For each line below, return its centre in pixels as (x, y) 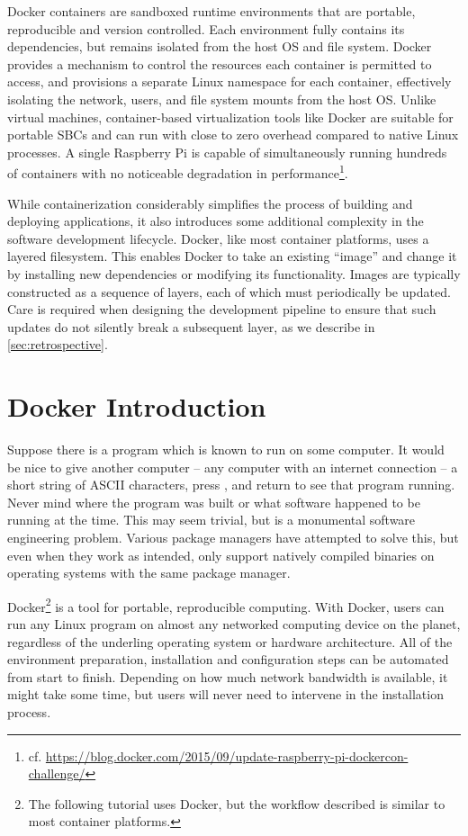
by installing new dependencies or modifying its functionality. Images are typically (234, 273)
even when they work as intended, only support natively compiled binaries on (221, 555)
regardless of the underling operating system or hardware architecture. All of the (230, 641)
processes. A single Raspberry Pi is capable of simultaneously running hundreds (227, 152)
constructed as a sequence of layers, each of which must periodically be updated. (229, 291)
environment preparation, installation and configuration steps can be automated (228, 659)
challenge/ (57, 773)
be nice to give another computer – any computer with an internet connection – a (233, 467)
